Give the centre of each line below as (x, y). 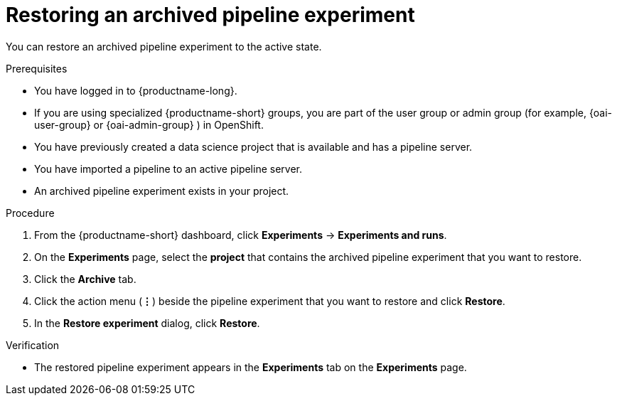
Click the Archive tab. (85, 279)
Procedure (30, 213)
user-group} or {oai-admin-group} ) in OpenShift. (149, 124)
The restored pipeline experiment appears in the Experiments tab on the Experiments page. (251, 367)
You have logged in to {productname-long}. (136, 90)
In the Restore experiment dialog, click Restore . (147, 323)
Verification (33, 345)
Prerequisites (37, 68)
